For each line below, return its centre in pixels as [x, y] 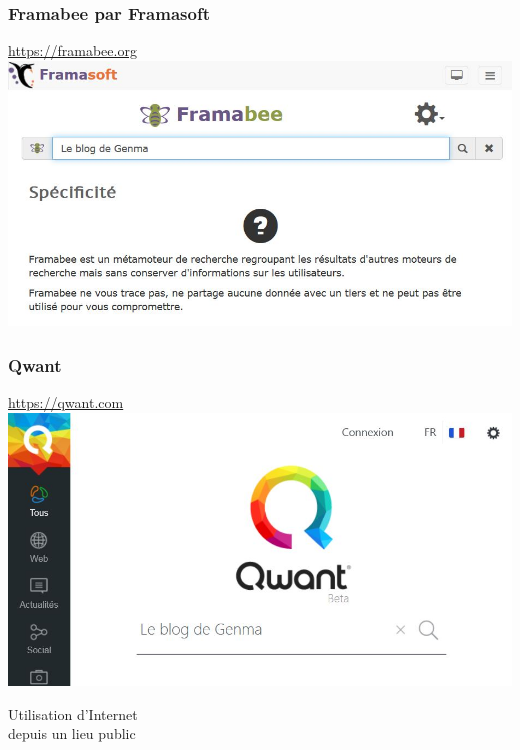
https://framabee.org [72, 50]
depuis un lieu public [72, 733]
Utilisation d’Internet [73, 713]
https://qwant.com [66, 402]
